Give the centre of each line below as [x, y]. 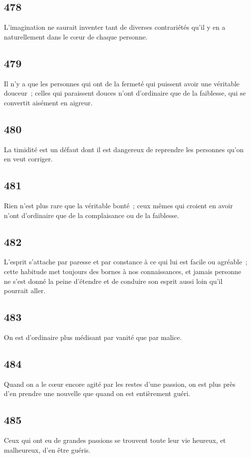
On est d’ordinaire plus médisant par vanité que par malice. [93, 337]
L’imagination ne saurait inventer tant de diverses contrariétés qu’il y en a [115, 27]
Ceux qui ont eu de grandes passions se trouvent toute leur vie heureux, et [115, 440]
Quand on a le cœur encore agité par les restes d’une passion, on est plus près [120, 384]
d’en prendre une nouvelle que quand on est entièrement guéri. [97, 393]
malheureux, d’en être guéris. [47, 449]
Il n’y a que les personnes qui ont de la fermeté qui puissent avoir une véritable [122, 83]
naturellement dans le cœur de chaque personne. [76, 36]
